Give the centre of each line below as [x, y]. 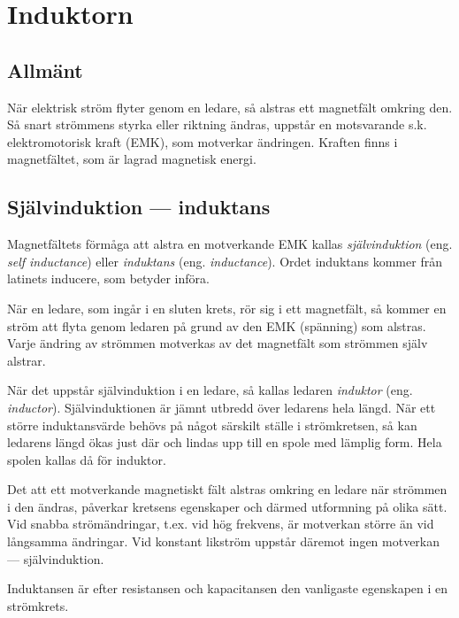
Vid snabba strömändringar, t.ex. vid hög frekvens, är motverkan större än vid [221, 524]
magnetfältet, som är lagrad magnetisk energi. [132, 159]
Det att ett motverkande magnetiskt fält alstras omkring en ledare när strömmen [227, 489]
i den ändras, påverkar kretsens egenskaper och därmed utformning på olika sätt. [227, 506]
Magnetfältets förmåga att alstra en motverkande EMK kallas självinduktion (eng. [230, 244]
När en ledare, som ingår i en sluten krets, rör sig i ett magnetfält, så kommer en [227, 308]
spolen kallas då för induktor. [87, 459]
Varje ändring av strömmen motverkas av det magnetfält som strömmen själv [218, 343]
